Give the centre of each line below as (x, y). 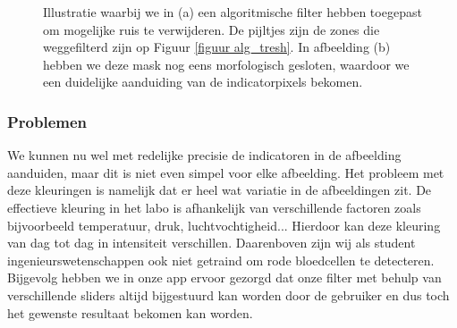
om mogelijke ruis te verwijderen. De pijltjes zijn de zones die (212, 29)
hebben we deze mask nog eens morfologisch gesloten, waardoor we (226, 64)
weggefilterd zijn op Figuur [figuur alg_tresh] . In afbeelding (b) (217, 47)
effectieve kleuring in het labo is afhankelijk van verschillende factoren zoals (214, 207)
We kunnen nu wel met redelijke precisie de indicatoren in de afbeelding (204, 155)
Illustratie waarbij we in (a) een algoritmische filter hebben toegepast (233, 12)
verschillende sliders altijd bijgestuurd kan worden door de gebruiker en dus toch (228, 294)
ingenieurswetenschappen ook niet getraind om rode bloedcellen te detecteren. (221, 260)
